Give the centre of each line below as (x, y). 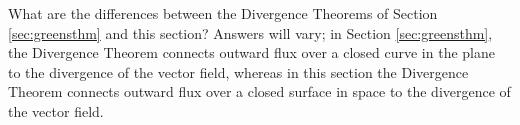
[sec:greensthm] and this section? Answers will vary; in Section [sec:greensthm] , (250, 32)
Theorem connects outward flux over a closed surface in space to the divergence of (259, 91)
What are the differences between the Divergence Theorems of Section (223, 13)
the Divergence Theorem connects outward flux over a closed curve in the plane (251, 52)
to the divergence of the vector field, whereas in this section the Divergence (238, 71)
